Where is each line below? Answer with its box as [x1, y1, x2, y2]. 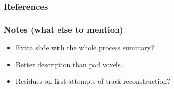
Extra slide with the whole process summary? [15, 43, 154, 53]
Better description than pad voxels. [15, 59, 123, 69]
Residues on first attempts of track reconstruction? [15, 76, 170, 86]
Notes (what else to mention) [4, 23, 123, 35]
